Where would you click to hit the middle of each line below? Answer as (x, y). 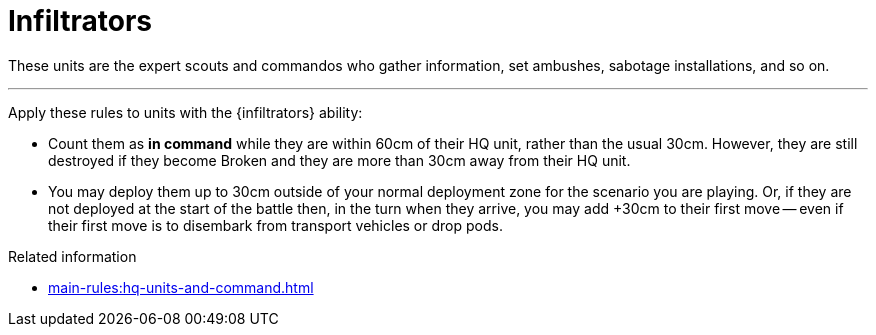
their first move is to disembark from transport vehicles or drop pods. (275, 225)
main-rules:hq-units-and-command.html (181, 287)
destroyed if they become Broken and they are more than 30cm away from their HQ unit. (339, 160)
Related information (72, 256)
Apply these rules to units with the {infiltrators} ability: (185, 112)
